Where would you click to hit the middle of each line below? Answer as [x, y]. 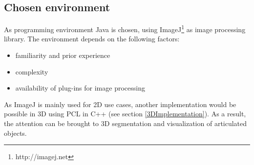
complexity [32, 71]
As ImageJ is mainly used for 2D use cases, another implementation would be [120, 104]
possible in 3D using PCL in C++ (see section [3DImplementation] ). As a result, [125, 114]
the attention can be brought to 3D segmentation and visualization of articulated [126, 123]
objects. [15, 133]
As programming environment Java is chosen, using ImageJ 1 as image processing [125, 28]
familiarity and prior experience [63, 55]
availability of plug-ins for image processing [80, 88]
